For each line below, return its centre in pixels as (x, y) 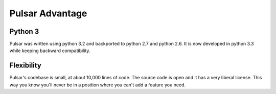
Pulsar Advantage (48, 13)
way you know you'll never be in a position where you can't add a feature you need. (98, 85)
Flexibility (26, 66)
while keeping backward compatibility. (50, 51)
